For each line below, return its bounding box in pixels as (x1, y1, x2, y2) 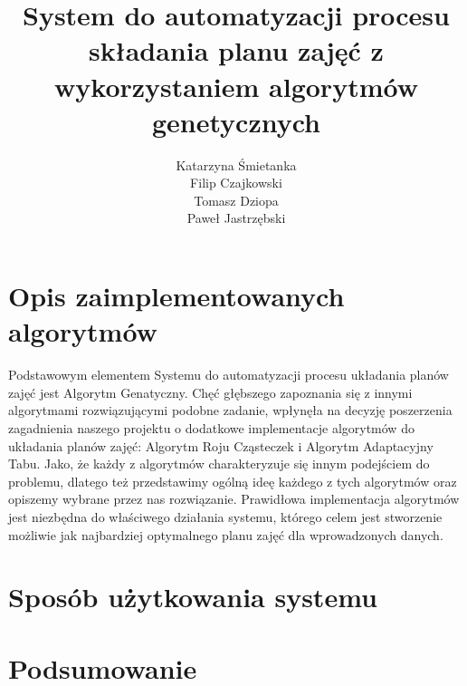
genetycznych (151, 102, 321, 140)
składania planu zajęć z (89, 32, 384, 69)
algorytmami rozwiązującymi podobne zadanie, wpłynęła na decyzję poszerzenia (8, 401, 453, 420)
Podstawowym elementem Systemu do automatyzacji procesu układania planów (8, 365, 449, 384)
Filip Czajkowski (190, 173, 282, 192)
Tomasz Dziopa (194, 190, 279, 209)
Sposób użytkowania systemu (8, 578, 377, 615)
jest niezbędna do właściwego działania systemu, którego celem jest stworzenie (8, 507, 443, 526)
